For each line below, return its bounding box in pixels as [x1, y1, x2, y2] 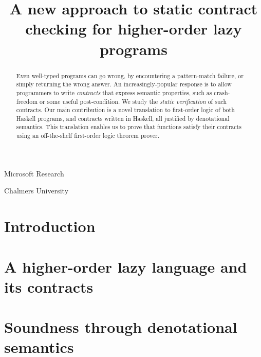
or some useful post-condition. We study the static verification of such [40, 97, 227, 105]
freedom [16, 97, 38, 105]
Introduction [4, 216, 96, 237]
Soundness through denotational [4, 316, 237, 337]
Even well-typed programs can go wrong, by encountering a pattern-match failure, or [16, 71, 244, 80]
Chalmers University [4, 185, 69, 196]
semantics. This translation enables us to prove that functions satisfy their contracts [16, 122, 241, 131]
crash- [214, 88, 230, 97]
